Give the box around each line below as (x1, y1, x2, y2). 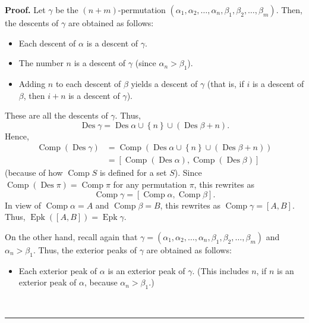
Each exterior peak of (18, 264, 97, 277)
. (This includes (192, 264, 249, 277)
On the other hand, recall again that (5, 230, 138, 243)
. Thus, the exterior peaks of (33, 243, 137, 256)
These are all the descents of (5, 109, 108, 122)
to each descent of (55, 77, 121, 89)
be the (55, 4, 78, 15)
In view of (5, 198, 42, 211)
